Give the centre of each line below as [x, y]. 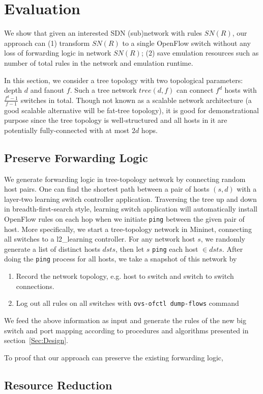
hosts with [241, 90]
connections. [35, 286]
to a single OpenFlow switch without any [186, 43]
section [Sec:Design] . [36, 340]
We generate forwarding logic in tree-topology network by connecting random [125, 179]
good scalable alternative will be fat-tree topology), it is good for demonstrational [131, 110]
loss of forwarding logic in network [58, 53]
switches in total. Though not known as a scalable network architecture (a [136, 100]
